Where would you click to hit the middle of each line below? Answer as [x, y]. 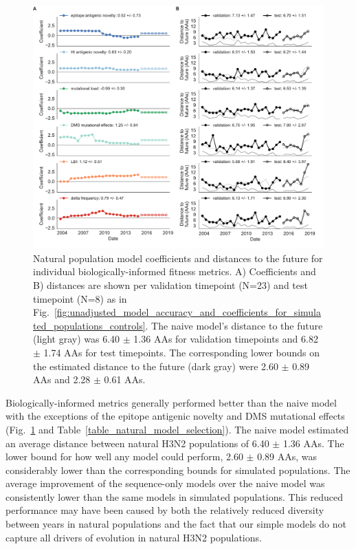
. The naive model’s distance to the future [234, 325]
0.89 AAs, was [287, 456]
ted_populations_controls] [89, 325]
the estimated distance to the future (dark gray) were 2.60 [156, 366]
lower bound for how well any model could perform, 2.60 [124, 456]
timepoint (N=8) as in [80, 298]
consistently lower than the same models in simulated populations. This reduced [174, 496]
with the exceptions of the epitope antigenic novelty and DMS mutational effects [175, 416]
